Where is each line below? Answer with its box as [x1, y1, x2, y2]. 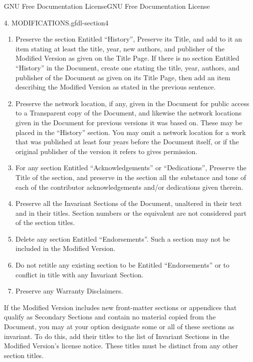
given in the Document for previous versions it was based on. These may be [15, 117, 242, 127]
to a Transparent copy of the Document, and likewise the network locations [15, 108, 242, 118]
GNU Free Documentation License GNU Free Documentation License [4, 1, 210, 11]
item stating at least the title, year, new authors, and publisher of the [15, 43, 225, 53]
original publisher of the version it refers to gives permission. [15, 146, 198, 156]
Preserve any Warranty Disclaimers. [15, 286, 123, 296]
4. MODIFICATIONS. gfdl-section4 [4, 17, 109, 27]
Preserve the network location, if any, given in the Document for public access [15, 98, 250, 108]
